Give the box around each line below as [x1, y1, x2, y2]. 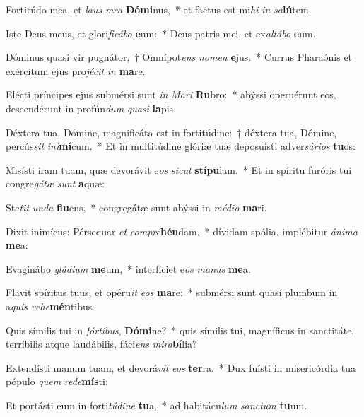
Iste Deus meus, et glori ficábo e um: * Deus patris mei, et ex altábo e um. [6, 25, 316, 40]
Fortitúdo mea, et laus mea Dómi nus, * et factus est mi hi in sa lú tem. [6, 2, 312, 16]
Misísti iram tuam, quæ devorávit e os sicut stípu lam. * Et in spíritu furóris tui [6, 162, 352, 177]
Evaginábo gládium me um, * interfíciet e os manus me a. [6, 261, 251, 276]
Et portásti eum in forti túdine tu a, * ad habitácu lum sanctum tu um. [6, 397, 307, 412]
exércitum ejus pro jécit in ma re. [6, 63, 146, 78]
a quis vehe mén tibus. [6, 298, 95, 313]
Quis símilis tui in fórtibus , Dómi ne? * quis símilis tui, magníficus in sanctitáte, [6, 322, 355, 337]
